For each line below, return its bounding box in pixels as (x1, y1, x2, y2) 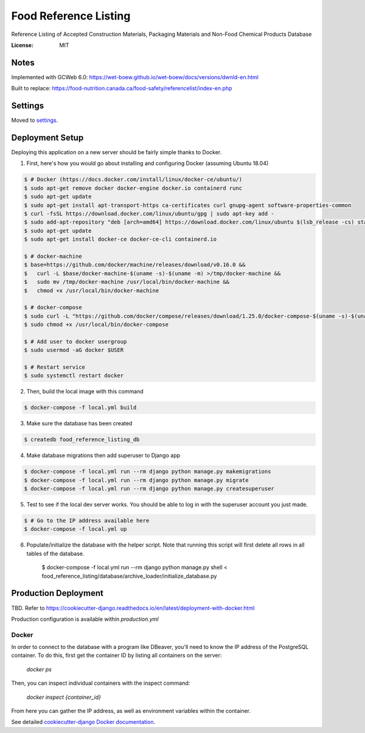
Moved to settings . (11, 116, 58, 124)
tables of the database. (26, 550, 85, 557)
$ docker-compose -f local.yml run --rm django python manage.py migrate (24, 476, 249, 484)
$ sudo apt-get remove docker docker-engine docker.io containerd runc (24, 185, 243, 191)
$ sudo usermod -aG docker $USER (24, 347, 124, 353)
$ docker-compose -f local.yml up (24, 526, 127, 533)
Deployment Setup (11, 132, 84, 143)
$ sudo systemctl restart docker (24, 372, 124, 379)
